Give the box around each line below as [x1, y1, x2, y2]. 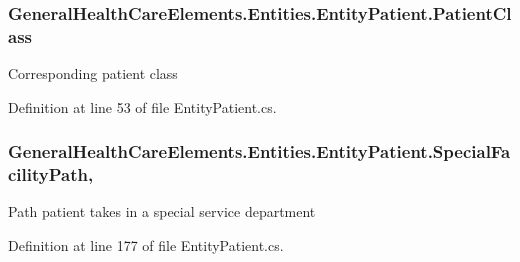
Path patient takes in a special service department [8, 201, 316, 222]
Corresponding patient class [8, 63, 178, 84]
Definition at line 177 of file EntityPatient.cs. [8, 235, 284, 256]
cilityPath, [8, 162, 94, 187]
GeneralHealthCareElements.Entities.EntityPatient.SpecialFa [8, 139, 511, 164]
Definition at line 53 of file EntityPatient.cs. [8, 96, 277, 117]
